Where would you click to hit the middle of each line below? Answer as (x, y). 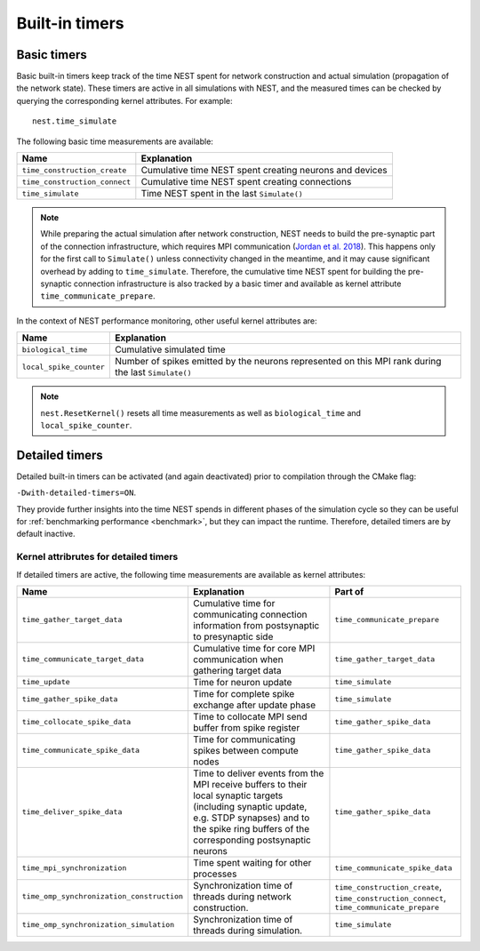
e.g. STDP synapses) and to (251, 818)
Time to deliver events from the (258, 773)
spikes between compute (246, 750)
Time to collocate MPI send (250, 716)
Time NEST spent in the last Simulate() (222, 194)
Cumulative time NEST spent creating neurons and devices (264, 171)
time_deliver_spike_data (72, 812)
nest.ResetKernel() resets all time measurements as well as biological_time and (201, 412)
